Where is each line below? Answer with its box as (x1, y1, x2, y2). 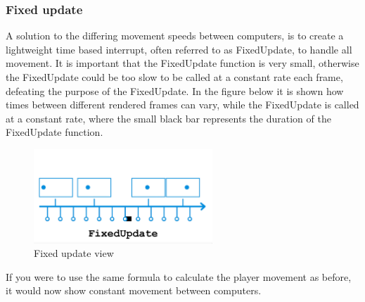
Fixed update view (34, 246, 114, 260)
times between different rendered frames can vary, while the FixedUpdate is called (6, 97, 359, 112)
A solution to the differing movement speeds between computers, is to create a (6, 28, 344, 43)
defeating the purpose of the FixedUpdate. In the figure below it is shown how (6, 83, 344, 98)
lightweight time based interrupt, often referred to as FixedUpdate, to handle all (6, 42, 352, 56)
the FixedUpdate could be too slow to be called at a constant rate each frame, (6, 70, 343, 84)
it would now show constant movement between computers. (6, 283, 262, 298)
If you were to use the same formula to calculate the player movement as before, (6, 269, 352, 284)
